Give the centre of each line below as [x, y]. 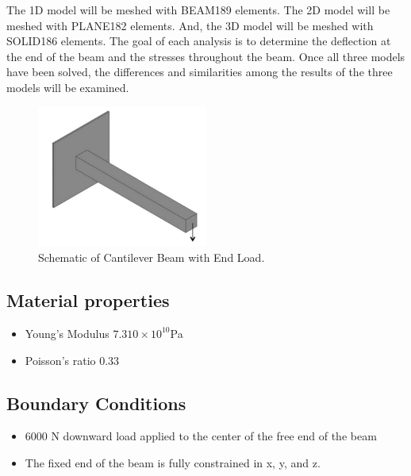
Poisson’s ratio [60, 360]
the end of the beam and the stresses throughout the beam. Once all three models [206, 56]
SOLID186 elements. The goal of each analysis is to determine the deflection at [199, 41]
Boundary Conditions [96, 403]
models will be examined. [68, 87]
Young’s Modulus [67, 333]
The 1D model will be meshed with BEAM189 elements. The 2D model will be [198, 10]
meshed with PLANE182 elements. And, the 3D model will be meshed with [190, 25]
